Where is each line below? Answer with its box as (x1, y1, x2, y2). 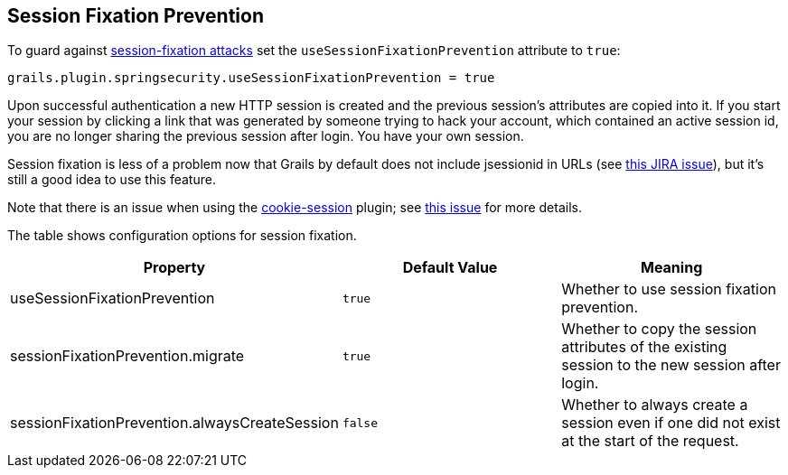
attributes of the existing (561, 338, 727, 357)
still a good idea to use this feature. (7, 172, 216, 188)
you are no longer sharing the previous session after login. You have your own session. (7, 128, 524, 144)
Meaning (640, 258, 703, 277)
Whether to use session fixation (561, 280, 776, 299)
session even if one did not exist (561, 414, 781, 433)
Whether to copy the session (561, 320, 757, 339)
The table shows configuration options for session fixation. (7, 228, 357, 244)
